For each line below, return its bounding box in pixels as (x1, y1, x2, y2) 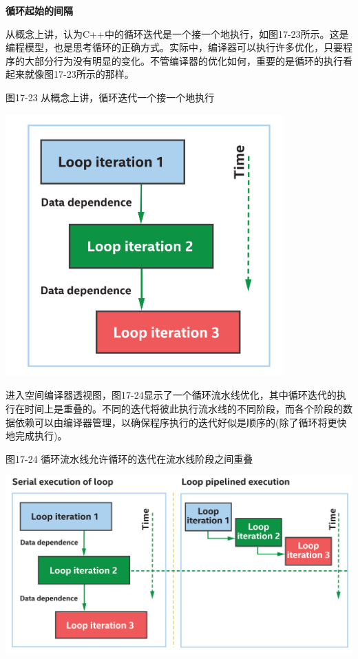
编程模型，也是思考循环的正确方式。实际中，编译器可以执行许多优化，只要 (6, 40, 343, 54)
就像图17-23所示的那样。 (24, 67, 134, 81)
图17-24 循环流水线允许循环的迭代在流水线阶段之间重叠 (6, 451, 253, 466)
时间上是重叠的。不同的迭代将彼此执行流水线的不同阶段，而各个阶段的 (24, 401, 343, 415)
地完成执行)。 (6, 428, 67, 443)
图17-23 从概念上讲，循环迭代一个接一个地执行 (6, 90, 215, 104)
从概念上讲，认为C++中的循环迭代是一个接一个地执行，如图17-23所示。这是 (6, 26, 349, 41)
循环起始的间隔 (6, 3, 73, 17)
